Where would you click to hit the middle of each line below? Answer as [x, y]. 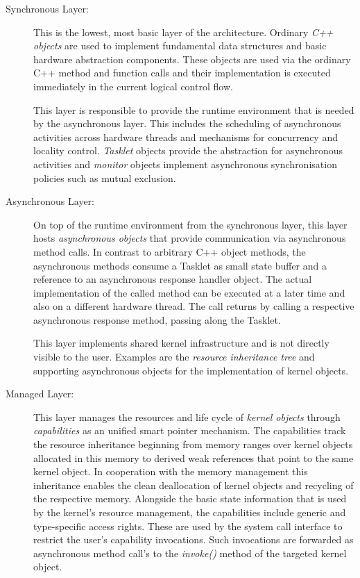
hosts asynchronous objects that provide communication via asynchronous [190, 238]
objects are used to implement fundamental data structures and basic [180, 46]
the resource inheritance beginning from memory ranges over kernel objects [193, 444]
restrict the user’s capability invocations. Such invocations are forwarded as [194, 539]
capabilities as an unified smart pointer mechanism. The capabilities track [190, 430]
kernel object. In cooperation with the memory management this [171, 471]
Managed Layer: [40, 394]
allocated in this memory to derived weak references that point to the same [194, 457]
